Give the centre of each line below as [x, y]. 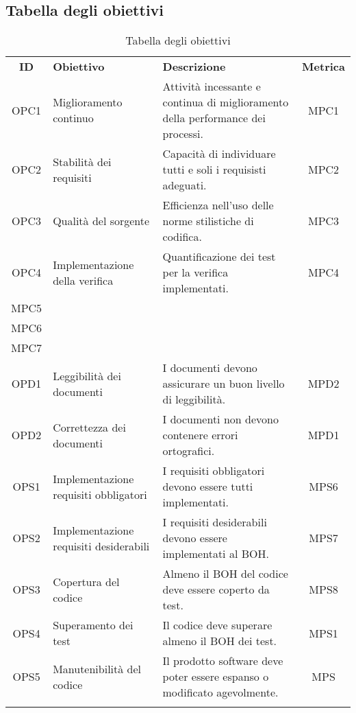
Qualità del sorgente [101, 221]
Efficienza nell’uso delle [218, 205]
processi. [183, 134]
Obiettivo [79, 67]
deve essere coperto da [216, 589]
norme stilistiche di [208, 221]
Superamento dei [93, 625]
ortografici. [189, 451]
